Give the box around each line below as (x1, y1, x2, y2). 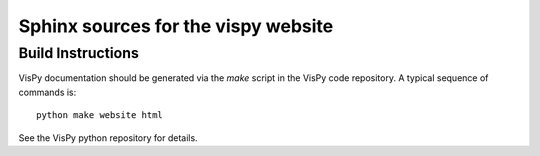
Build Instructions (18, 44, 139, 62)
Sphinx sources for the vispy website (18, 15, 334, 37)
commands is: (18, 86, 77, 98)
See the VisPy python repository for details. (18, 131, 199, 144)
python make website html (36, 110, 164, 121)
